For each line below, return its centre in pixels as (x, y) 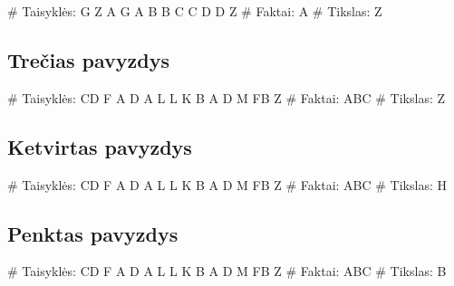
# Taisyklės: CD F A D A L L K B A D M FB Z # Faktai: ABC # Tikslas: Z (227, 97)
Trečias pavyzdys (88, 59)
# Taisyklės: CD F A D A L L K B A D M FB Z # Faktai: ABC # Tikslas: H (227, 184)
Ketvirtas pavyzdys (100, 146)
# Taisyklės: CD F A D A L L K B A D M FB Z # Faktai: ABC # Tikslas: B (227, 271)
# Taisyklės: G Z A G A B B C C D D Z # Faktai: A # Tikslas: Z (195, 11)
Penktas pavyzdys (93, 233)
